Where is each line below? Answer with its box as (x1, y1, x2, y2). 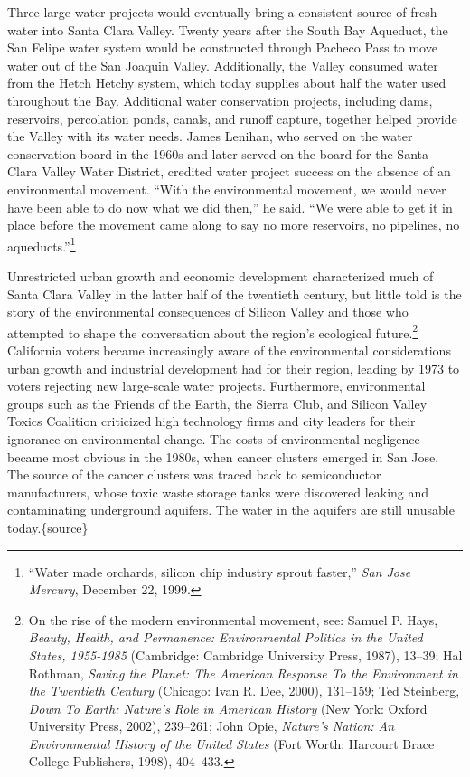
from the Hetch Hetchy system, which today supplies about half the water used (7, 73, 446, 92)
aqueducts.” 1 (7, 233, 76, 255)
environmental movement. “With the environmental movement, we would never (7, 179, 446, 198)
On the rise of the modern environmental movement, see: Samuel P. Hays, (28, 610, 438, 629)
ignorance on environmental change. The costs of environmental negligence (7, 429, 420, 448)
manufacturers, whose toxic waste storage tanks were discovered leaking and (7, 482, 429, 501)
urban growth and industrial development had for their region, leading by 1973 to (7, 358, 460, 377)
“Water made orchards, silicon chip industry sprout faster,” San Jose (28, 562, 411, 581)
